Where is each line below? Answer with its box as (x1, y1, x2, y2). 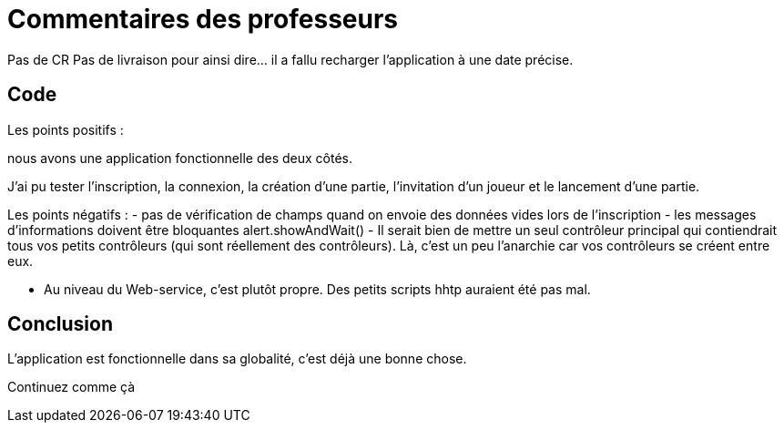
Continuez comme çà (7, 379, 136, 395)
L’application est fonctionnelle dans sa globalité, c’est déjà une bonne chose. (7, 351, 467, 367)
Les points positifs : (7, 121, 124, 138)
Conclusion (7, 312, 114, 336)
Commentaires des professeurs (7, 4, 399, 35)
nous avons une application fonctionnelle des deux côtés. (7, 149, 352, 166)
